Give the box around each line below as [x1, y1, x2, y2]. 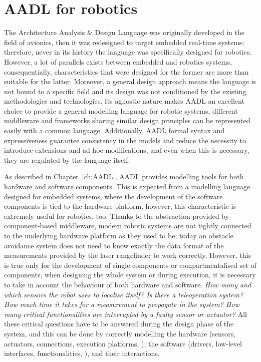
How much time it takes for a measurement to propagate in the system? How [4, 299, 239, 309]
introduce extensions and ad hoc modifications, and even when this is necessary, [4, 145, 249, 155]
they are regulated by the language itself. [4, 154, 130, 165]
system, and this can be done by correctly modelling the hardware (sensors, [4, 328, 236, 338]
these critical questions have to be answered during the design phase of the [4, 318, 234, 329]
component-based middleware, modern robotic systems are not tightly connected [4, 220, 251, 231]
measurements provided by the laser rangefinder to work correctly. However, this [4, 250, 251, 260]
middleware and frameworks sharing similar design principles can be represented [4, 115, 250, 126]
